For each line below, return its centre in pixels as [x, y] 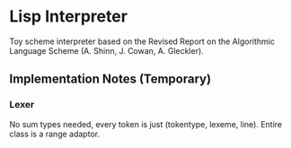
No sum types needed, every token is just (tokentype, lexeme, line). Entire [146, 124]
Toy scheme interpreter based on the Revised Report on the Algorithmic [142, 41]
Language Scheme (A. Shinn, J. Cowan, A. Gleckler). [106, 50]
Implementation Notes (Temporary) [110, 79]
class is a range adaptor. [55, 134]
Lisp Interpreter [69, 17]
